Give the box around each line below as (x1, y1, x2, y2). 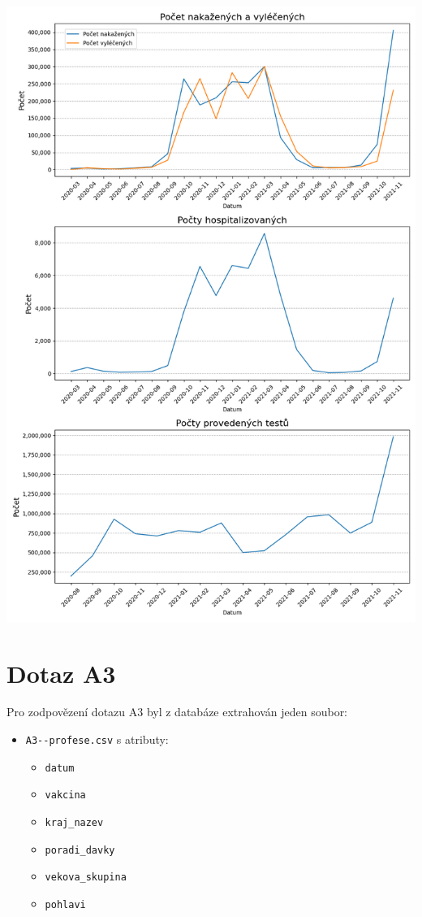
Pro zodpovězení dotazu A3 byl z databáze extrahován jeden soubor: (6, 703, 348, 720)
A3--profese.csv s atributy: (25, 731, 169, 748)
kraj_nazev (45, 817, 104, 829)
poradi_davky (45, 844, 115, 856)
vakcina (45, 789, 86, 802)
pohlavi (45, 898, 86, 910)
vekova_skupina (45, 871, 127, 884)
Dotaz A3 (6, 656, 116, 689)
